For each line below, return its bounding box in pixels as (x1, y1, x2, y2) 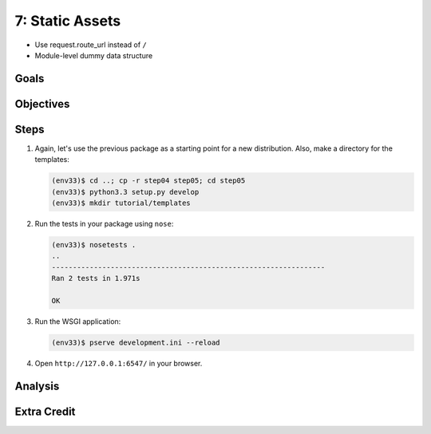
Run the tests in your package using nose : (34, 219, 174, 229)
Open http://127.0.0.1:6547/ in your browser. (34, 358, 203, 368)
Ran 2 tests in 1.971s (51, 274, 140, 283)
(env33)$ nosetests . (51, 240, 136, 249)
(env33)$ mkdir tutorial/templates (51, 199, 191, 207)
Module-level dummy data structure (34, 50, 153, 60)
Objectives (14, 97, 70, 111)
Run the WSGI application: (34, 316, 121, 326)
